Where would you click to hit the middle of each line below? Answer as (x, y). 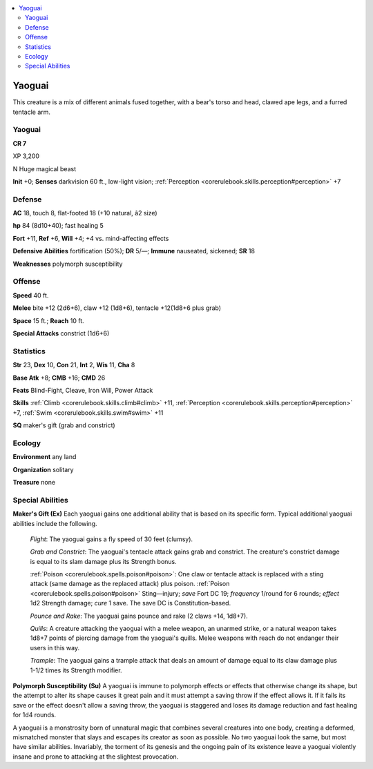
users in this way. (55, 648)
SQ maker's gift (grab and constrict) (64, 425)
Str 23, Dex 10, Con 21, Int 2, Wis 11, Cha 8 (74, 365)
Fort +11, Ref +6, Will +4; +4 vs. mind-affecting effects (91, 238)
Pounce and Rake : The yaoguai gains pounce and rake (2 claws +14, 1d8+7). (139, 616)
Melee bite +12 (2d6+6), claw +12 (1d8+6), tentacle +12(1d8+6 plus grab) (117, 308)
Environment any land (45, 457)
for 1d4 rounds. (35, 715)
